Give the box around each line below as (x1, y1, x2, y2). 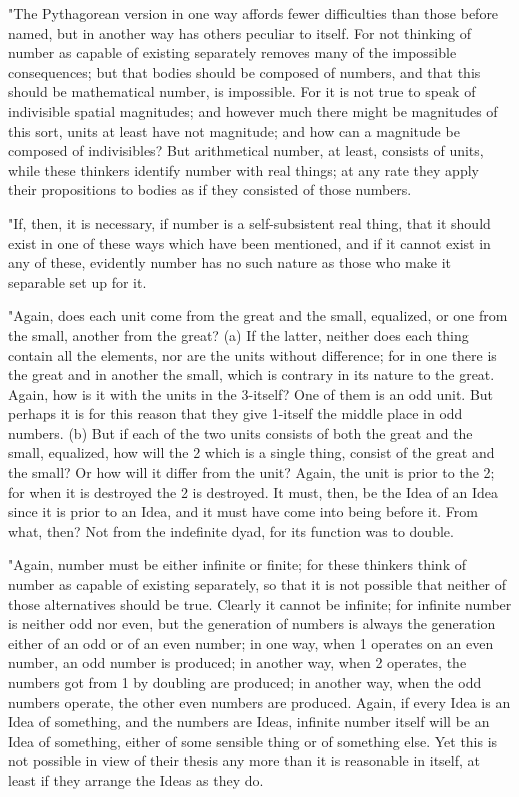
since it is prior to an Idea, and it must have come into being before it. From (8, 501, 478, 522)
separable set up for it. (8, 271, 147, 292)
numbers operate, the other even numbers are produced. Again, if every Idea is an (8, 691, 511, 712)
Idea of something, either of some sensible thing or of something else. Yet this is (8, 730, 498, 751)
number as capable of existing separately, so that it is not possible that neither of (8, 574, 507, 595)
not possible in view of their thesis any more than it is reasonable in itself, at (8, 750, 480, 771)
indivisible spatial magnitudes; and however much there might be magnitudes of (8, 100, 498, 121)
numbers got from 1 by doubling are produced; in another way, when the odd (8, 672, 482, 692)
